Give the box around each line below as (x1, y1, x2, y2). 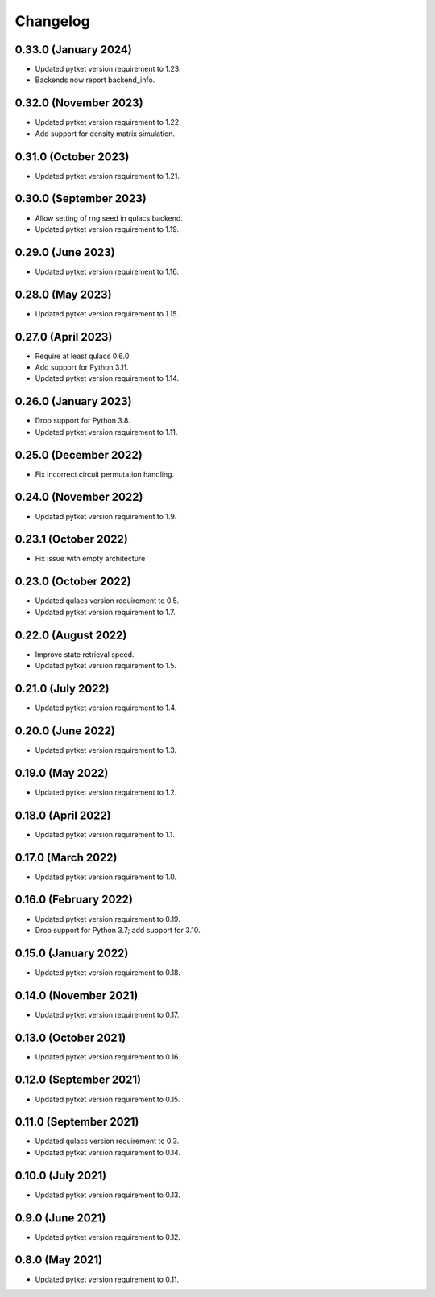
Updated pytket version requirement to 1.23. (35, 64, 181, 74)
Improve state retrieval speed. (35, 649, 135, 659)
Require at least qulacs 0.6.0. (35, 351, 132, 361)
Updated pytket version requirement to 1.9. (35, 511, 177, 521)
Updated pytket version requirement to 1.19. (35, 224, 180, 233)
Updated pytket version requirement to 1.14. (35, 374, 180, 383)
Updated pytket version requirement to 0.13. (35, 1190, 180, 1200)
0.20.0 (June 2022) (14, 724, 116, 737)
